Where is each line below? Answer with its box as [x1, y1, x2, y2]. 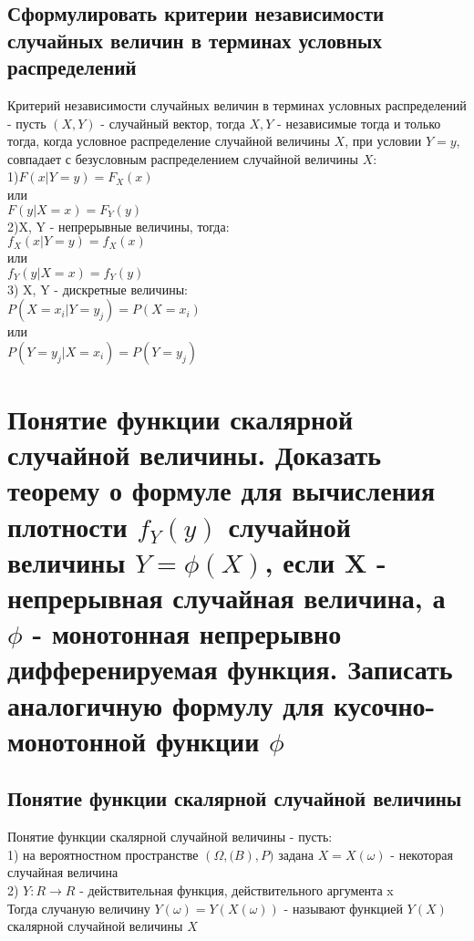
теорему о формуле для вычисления [7, 471, 436, 509]
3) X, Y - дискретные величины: [7, 279, 188, 298]
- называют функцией [283, 898, 403, 917]
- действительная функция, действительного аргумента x [79, 880, 394, 899]
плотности [7, 507, 128, 544]
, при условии [345, 131, 422, 150]
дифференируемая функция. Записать [7, 650, 453, 688]
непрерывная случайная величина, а [7, 579, 446, 616]
